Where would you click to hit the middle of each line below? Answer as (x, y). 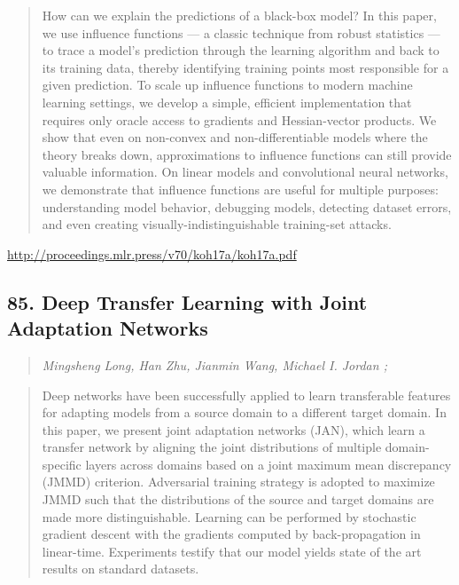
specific (62, 464)
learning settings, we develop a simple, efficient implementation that (227, 102)
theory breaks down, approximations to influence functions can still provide (247, 154)
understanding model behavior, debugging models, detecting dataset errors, (247, 206)
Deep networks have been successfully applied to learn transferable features (246, 395)
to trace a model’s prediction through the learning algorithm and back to (241, 50)
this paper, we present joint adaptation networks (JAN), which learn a (233, 429)
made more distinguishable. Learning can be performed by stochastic (229, 516)
